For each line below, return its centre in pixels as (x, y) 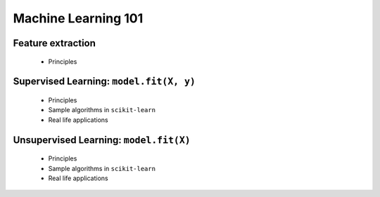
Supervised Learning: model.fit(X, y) (104, 82)
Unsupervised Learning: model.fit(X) (102, 140)
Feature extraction (55, 43)
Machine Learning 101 (78, 18)
